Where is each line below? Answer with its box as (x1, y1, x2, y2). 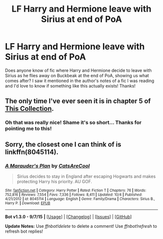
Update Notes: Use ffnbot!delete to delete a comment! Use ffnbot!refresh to (5, 223, 157, 229)
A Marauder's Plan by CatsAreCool (5, 162, 90, 169)
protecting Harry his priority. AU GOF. (16, 178, 92, 184)
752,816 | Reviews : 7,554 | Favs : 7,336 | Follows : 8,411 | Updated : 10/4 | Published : (5, 192, 143, 197)
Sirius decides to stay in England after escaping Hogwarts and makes (16, 173, 156, 179)
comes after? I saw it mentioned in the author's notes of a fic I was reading (5, 78, 154, 84)
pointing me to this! (5, 125, 52, 132)
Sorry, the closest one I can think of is (5, 140, 121, 149)
